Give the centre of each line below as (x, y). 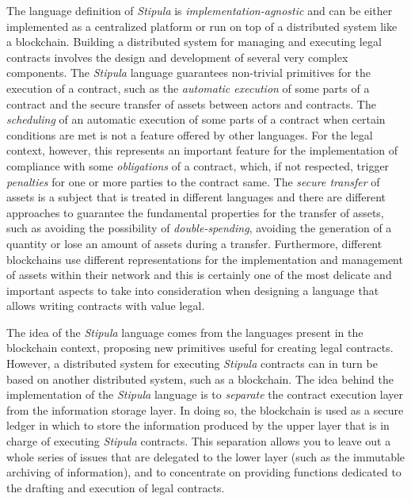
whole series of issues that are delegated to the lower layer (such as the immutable (206, 456)
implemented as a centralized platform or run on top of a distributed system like (202, 26)
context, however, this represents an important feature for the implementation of (202, 150)
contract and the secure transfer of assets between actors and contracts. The (191, 103)
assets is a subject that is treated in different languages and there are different (196, 197)
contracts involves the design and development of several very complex (177, 57)
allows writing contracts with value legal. (106, 306)
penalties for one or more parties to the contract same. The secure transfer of (193, 181)
